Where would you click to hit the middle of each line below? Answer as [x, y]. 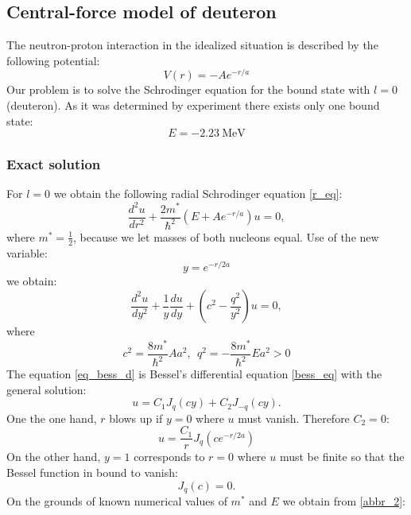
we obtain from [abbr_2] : [344, 501]
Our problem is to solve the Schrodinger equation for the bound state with [188, 89]
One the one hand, [52, 418]
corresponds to [169, 457]
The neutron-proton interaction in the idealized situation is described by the [192, 45]
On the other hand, [54, 457]
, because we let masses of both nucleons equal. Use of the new [226, 236]
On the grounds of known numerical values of [117, 501]
